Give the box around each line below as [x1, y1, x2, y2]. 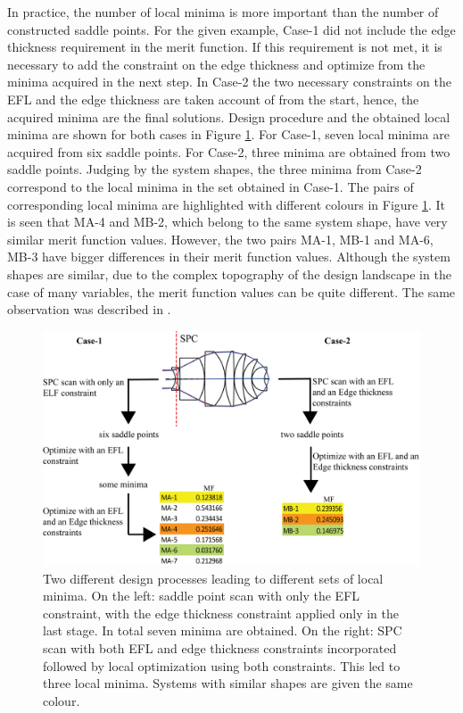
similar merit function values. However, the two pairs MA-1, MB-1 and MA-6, [7, 229, 434, 248]
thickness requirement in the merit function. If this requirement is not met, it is [7, 37, 442, 56]
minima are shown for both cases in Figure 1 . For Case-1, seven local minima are [7, 125, 450, 144]
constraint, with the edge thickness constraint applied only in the [43, 603, 400, 622]
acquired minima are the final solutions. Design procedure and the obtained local [7, 107, 451, 126]
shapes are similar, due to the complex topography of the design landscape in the [7, 264, 451, 283]
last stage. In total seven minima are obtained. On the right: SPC [43, 621, 402, 640]
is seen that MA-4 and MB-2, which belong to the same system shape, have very [7, 212, 448, 231]
